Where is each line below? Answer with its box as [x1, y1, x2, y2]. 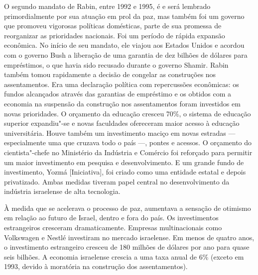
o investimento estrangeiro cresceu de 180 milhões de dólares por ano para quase [4, 242, 250, 252]
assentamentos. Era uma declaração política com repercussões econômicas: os [4, 79, 239, 89]
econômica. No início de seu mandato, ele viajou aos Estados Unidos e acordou [4, 40, 245, 50]
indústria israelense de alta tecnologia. [4, 186, 121, 196]
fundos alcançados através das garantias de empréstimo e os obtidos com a [4, 89, 232, 99]
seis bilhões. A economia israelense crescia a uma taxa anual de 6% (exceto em [4, 251, 244, 262]
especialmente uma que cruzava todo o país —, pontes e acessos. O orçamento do [4, 137, 252, 148]
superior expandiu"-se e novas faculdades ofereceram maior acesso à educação [4, 118, 240, 128]
